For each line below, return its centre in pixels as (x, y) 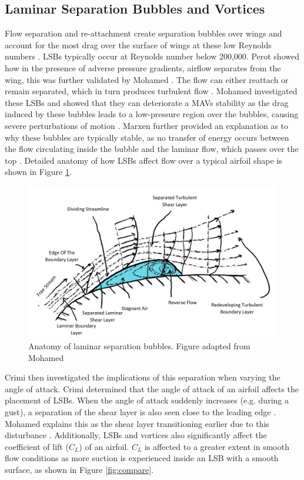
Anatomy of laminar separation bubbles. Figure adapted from (139, 346)
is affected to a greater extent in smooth (217, 446)
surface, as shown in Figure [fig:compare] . (79, 469)
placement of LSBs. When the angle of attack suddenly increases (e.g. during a (147, 400)
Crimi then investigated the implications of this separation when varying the (143, 377)
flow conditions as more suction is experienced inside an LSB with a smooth (142, 458)
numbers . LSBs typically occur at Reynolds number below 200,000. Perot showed (152, 56)
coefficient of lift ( (37, 446)
